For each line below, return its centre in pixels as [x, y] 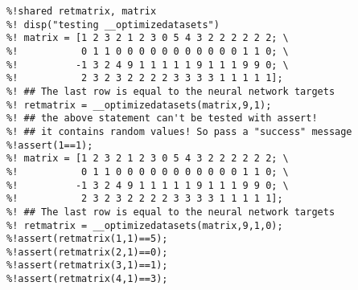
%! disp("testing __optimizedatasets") [113, 25]
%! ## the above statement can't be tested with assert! [162, 118]
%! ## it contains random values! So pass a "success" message [179, 131]
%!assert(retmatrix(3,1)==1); [87, 265]
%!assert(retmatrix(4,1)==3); [87, 279]
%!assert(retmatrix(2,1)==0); [87, 252]
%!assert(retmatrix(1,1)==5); [87, 239]
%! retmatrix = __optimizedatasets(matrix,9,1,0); [145, 225]
